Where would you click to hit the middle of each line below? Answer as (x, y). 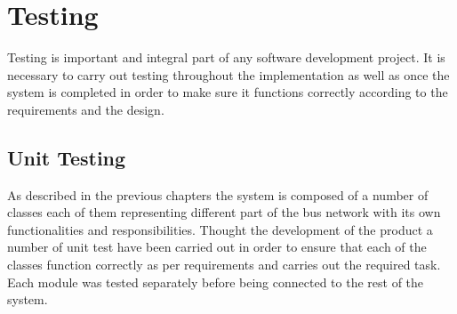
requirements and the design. (86, 109)
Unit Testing (67, 157)
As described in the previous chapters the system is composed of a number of (218, 194)
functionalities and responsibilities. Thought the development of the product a (220, 229)
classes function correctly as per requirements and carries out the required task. (224, 265)
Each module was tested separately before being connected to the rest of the (216, 282)
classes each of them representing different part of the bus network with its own (224, 212)
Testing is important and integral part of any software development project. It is (226, 57)
